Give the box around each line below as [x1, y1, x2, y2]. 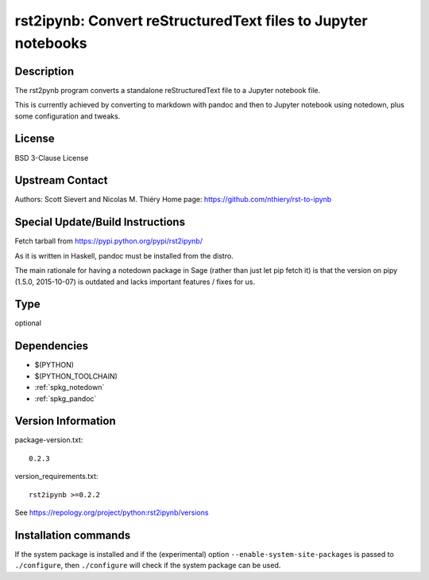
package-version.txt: [14, 435, 83, 445]
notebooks [14, 34, 87, 52]
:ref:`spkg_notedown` [34, 383, 105, 392]
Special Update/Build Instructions [14, 216, 186, 229]
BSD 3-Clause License [14, 153, 89, 162]
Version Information [14, 415, 116, 428]
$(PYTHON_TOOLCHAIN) [34, 371, 118, 381]
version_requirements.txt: [14, 472, 99, 481]
